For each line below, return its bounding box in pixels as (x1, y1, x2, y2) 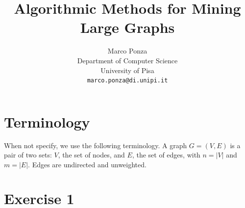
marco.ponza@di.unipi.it (87, 77, 168, 84)
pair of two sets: (4, 150, 52, 160)
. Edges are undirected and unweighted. (28, 159, 147, 169)
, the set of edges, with (132, 150, 200, 160)
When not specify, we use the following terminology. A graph (4, 140, 187, 150)
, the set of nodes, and (58, 150, 125, 160)
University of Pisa (100, 65, 154, 75)
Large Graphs (80, 17, 175, 37)
